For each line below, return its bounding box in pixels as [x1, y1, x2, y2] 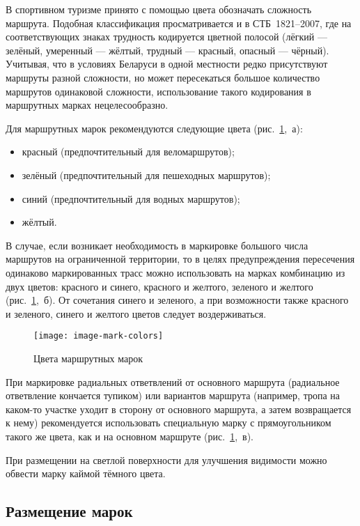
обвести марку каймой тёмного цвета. [6, 466, 166, 481]
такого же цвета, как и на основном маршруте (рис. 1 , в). [6, 428, 253, 443]
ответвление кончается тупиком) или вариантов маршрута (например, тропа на [6, 388, 341, 403]
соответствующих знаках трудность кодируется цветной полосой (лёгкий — [6, 29, 327, 44]
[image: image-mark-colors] [33, 331, 164, 341]
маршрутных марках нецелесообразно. [6, 98, 169, 112]
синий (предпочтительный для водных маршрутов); [22, 191, 240, 206]
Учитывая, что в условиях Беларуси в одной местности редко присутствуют [6, 56, 328, 71]
